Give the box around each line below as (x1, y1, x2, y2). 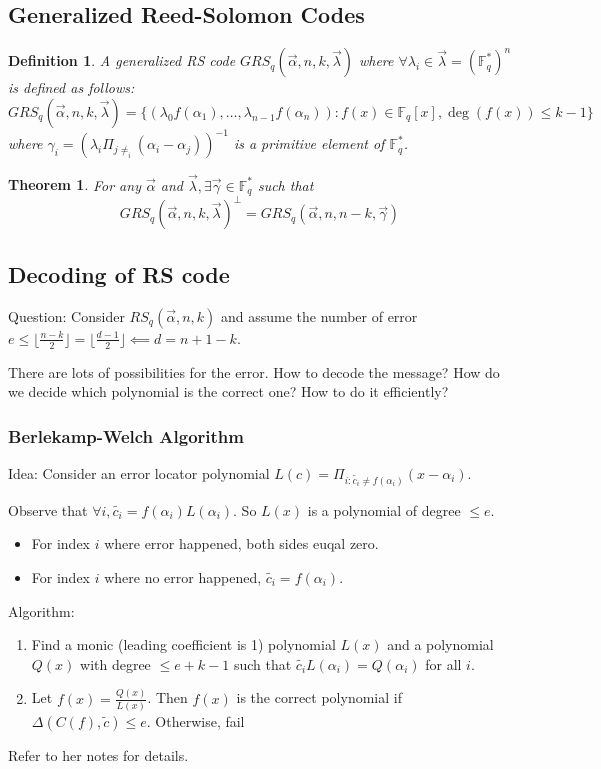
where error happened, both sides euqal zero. (104, 533, 379, 554)
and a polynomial (387, 634, 494, 655)
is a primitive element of (233, 133, 385, 154)
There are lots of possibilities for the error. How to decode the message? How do (8, 361, 500, 382)
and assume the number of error (221, 305, 418, 326)
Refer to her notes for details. (8, 744, 189, 765)
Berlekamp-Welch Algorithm (8, 423, 244, 448)
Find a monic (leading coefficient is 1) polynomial (31, 634, 336, 655)
